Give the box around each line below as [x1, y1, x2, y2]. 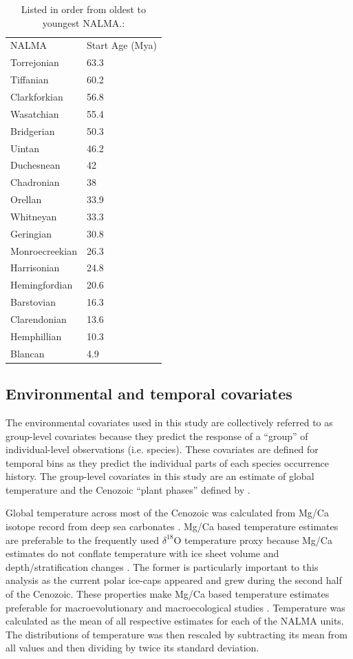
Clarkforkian [10, 89, 63, 103]
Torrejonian [10, 55, 59, 70]
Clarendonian [10, 311, 67, 326]
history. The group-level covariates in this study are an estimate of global [6, 469, 314, 483]
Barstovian [10, 295, 56, 309]
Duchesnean [10, 158, 61, 172]
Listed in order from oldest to [21, 2, 147, 16]
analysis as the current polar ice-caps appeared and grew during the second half [6, 573, 342, 587]
